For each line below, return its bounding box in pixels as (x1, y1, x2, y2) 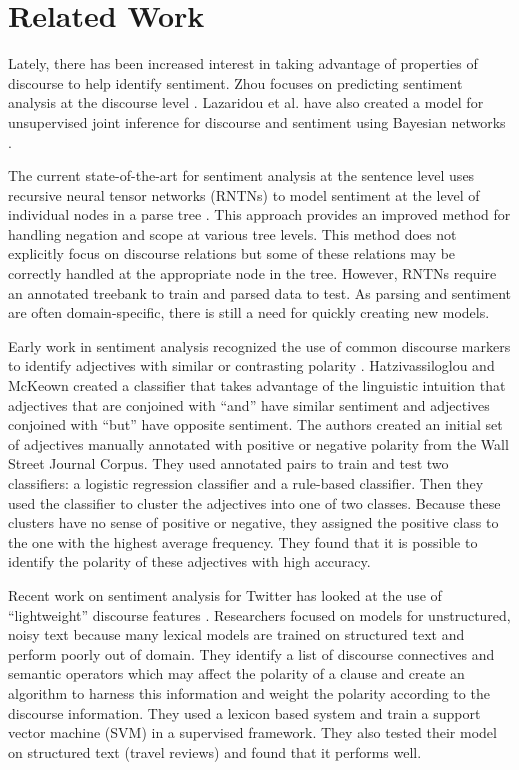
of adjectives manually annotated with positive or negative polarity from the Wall (8, 433, 509, 454)
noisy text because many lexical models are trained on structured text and (8, 624, 465, 645)
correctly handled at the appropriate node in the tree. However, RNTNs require (8, 263, 497, 284)
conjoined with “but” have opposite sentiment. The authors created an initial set (8, 414, 503, 435)
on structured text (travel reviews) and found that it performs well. (8, 741, 422, 762)
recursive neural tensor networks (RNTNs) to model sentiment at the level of (8, 184, 480, 205)
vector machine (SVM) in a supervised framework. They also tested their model (8, 722, 497, 743)
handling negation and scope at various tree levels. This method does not (8, 223, 457, 244)
